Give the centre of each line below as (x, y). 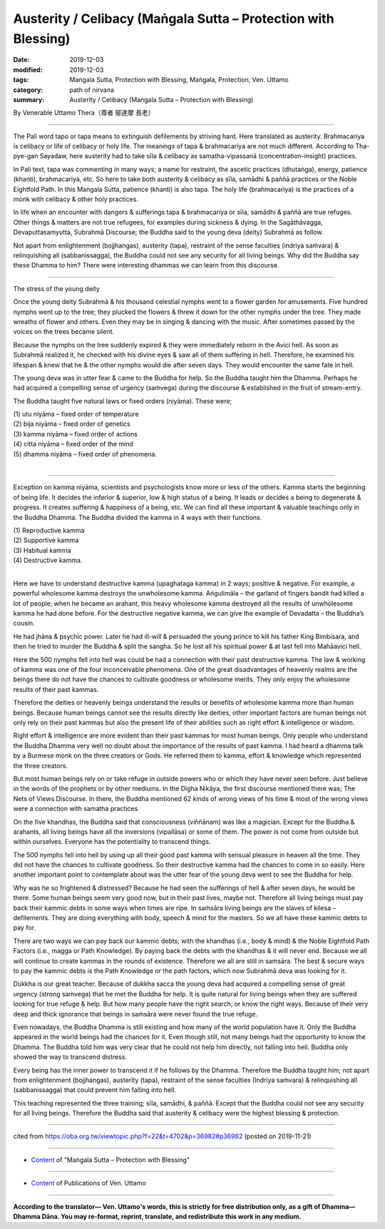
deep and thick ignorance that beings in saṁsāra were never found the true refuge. (135, 1014)
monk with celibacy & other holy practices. (76, 199)
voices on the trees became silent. (64, 332)
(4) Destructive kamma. (48, 561)
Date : (21, 60)
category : (28, 90)
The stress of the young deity (56, 288)
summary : (29, 99)
